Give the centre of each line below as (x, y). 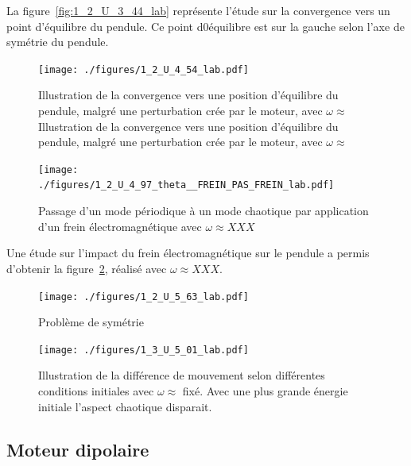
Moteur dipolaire (78, 449)
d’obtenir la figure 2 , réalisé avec (87, 268)
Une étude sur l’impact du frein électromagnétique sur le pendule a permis (188, 253)
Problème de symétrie (91, 322)
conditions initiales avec (96, 391)
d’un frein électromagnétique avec (120, 226)
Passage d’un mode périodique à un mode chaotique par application (204, 211)
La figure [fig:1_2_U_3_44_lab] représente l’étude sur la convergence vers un (198, 10)
